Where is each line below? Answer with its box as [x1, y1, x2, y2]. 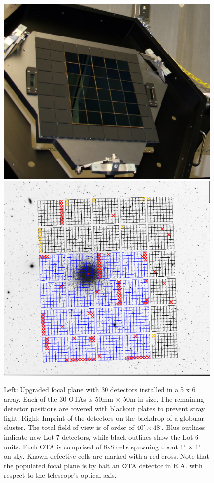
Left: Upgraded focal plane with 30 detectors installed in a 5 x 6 [4, 384, 196, 394]
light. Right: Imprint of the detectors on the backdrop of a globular [4, 412, 204, 423]
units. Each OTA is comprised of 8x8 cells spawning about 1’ [4, 441, 186, 451]
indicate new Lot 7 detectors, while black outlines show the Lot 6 [4, 431, 199, 442]
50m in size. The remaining [123, 394, 204, 404]
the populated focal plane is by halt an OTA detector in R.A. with [4, 460, 203, 470]
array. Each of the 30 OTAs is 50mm [4, 394, 113, 404]
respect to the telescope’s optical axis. [4, 470, 117, 480]
